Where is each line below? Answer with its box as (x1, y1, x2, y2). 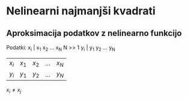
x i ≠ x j (6, 86, 22, 95)
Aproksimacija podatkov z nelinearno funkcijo (6, 28, 182, 38)
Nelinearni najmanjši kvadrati (6, 4, 156, 18)
